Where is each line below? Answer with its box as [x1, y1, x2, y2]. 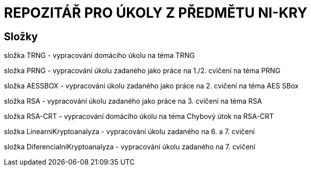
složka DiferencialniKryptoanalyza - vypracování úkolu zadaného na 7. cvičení [4, 142, 256, 151]
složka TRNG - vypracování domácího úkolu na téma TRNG [4, 51, 195, 60]
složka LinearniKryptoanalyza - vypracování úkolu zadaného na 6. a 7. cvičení [4, 127, 255, 136]
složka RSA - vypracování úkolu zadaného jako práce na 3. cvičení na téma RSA [4, 97, 262, 106]
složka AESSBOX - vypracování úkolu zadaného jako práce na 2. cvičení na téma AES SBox [4, 82, 299, 90]
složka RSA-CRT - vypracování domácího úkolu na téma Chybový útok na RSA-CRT [4, 112, 274, 121]
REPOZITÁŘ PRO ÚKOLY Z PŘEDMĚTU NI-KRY [4, 4, 308, 21]
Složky [4, 30, 38, 43]
